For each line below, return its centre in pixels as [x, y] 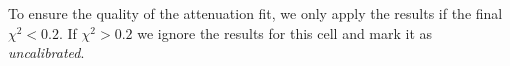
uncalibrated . [46, 52]
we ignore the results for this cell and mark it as [285, 32]
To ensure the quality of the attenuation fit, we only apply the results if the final [255, 13]
